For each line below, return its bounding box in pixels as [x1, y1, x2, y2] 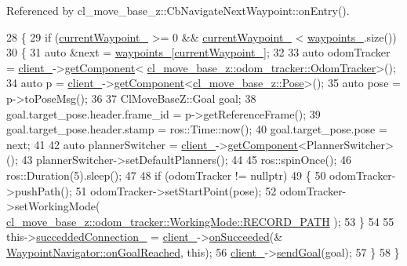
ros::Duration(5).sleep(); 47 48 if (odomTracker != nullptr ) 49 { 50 [6, 166, 326, 183]
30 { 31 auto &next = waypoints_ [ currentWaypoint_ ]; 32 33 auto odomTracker [6, 44, 391, 60]
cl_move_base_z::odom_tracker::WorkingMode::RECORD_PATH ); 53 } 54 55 [6, 213, 394, 229]
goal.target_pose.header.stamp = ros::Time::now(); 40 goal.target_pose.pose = [6, 121, 387, 137]
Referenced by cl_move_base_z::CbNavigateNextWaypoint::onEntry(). [6, 2, 350, 18]
